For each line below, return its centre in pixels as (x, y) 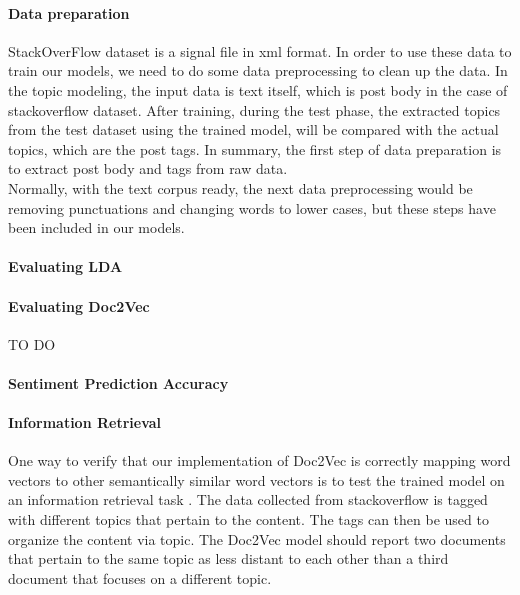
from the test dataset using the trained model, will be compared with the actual (253, 129)
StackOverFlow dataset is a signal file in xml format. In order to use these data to (260, 50)
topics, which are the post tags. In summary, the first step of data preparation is (255, 148)
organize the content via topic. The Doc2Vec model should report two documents (257, 538)
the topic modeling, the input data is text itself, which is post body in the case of (258, 89)
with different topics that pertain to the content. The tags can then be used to (248, 519)
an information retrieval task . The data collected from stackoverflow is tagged (248, 499)
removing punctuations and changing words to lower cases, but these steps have (252, 207)
